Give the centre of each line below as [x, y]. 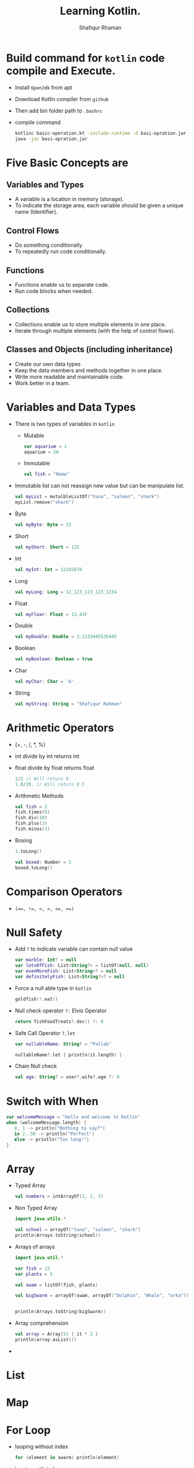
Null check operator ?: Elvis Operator [61, 1011]
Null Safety [34, 932]
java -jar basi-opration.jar [51, 139]
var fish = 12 [32, 1268]
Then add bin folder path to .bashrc [58, 110]
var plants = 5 [34, 1274]
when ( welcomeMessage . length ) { [46, 1123]
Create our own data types [48, 364]
